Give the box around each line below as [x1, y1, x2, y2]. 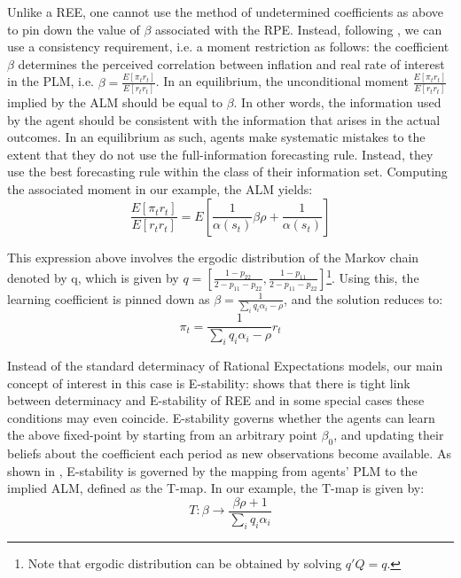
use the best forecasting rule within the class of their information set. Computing [7, 162, 448, 181]
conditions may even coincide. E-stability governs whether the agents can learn [7, 408, 435, 426]
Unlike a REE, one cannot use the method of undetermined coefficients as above [7, 3, 443, 20]
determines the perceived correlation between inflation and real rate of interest [18, 54, 445, 73]
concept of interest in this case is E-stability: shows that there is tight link [7, 373, 410, 392]
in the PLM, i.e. [7, 72, 95, 90]
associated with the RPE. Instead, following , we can [155, 20, 442, 38]
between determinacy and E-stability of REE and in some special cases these [7, 391, 425, 410]
